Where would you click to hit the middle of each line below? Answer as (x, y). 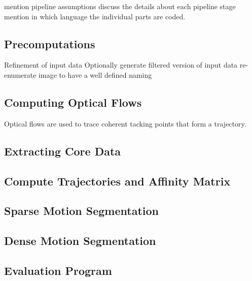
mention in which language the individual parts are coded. (95, 16)
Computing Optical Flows (73, 102)
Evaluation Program (58, 270)
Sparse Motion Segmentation (82, 211)
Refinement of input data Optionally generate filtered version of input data (121, 65)
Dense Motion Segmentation (80, 241)
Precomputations (50, 43)
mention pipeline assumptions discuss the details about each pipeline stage (120, 6)
